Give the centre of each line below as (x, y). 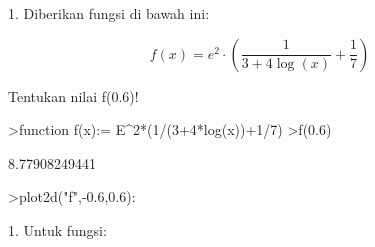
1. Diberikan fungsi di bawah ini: (109, 13)
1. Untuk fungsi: (57, 229)
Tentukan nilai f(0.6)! (73, 95)
